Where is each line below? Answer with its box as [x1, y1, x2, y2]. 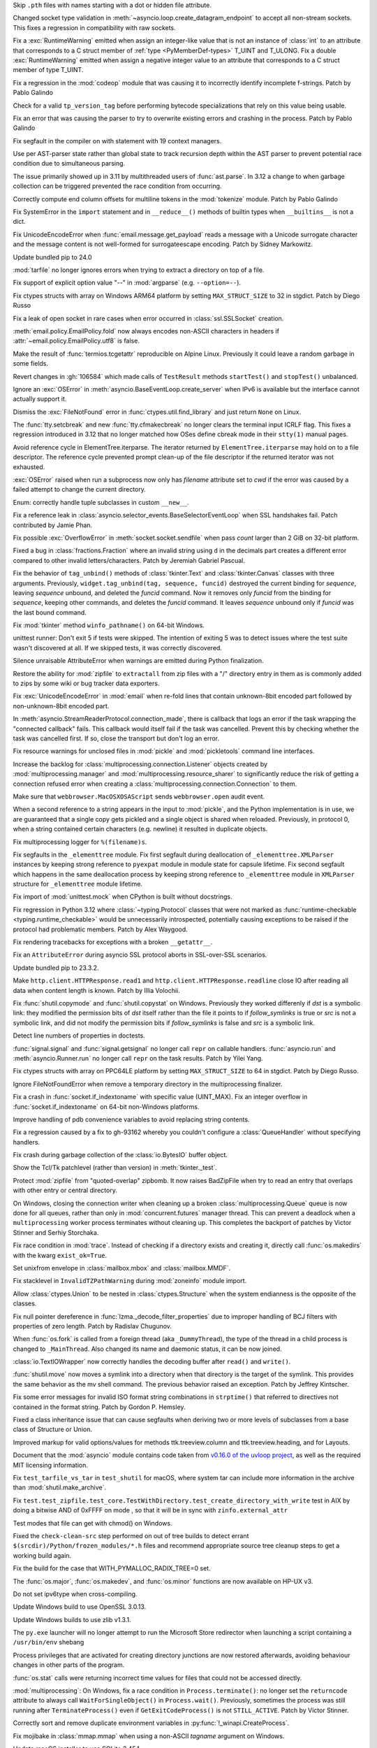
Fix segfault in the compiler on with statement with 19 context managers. [13, 136, 222, 145]
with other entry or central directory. [13, 1186, 118, 1195]
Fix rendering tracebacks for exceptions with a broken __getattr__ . [13, 938, 213, 947]
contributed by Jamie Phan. [13, 521, 93, 529]
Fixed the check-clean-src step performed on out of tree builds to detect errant [13, 1531, 249, 1540]
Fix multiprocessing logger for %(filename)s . [13, 838, 147, 846]
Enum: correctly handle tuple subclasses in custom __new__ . [13, 498, 189, 506]
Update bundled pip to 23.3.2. [13, 963, 99, 972]
